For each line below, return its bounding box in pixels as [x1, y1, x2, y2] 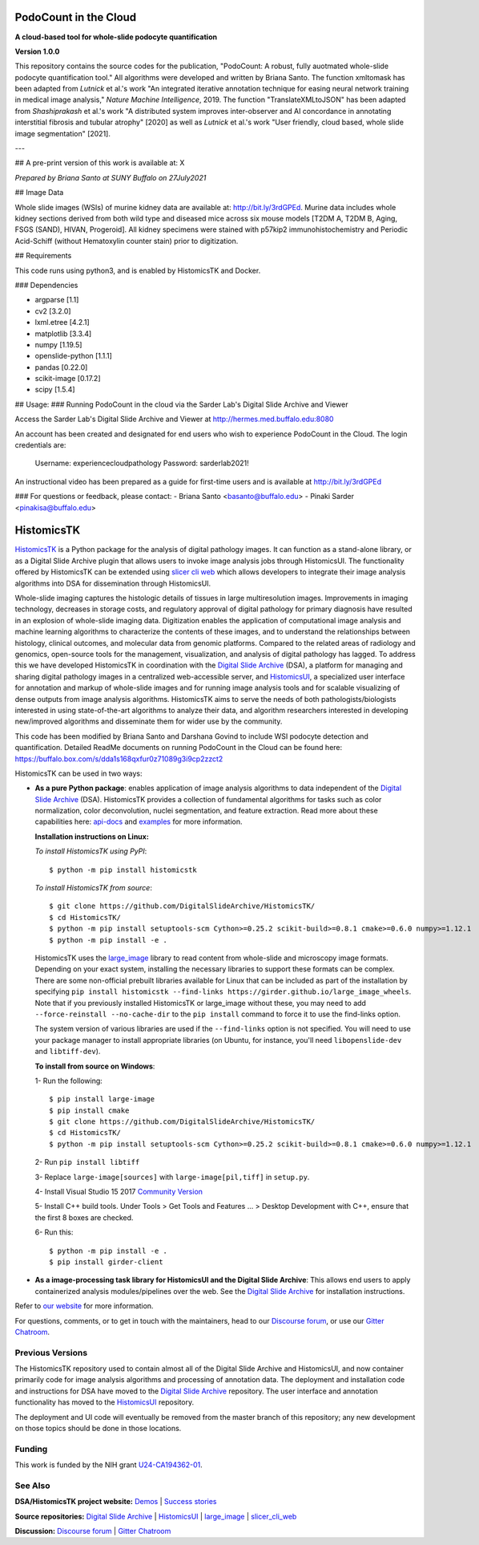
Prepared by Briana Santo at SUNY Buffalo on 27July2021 [14, 172, 207, 182]
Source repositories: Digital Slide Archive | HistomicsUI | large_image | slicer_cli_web [14, 1511, 297, 1521]
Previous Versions [14, 1347, 88, 1358]
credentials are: [14, 440, 66, 450]
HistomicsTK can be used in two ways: [14, 768, 143, 778]
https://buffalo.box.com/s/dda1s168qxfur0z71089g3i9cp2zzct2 [14, 754, 223, 764]
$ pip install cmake [49, 1105, 130, 1115]
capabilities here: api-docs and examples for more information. [34, 817, 243, 826]
